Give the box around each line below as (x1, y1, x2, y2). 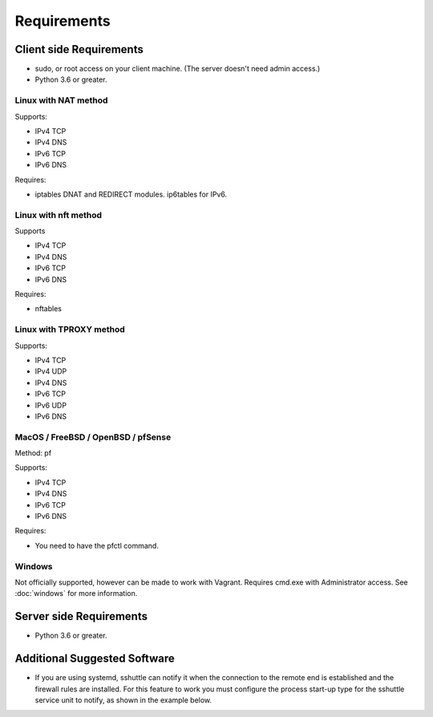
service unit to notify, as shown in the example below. (34, 695, 212, 705)
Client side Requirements (14, 43, 144, 56)
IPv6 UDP (34, 400, 67, 410)
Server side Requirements (14, 610, 148, 623)
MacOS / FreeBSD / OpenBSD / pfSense (14, 431, 172, 443)
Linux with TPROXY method (14, 324, 125, 335)
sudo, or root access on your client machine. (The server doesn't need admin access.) (34, 64, 321, 74)
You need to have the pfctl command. (34, 541, 160, 550)
